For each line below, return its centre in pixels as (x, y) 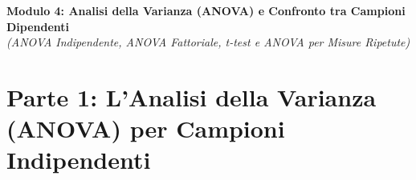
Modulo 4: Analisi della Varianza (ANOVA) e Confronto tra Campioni (206, 10)
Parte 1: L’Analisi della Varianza (192, 96)
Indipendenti (79, 160)
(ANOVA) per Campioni (146, 128)
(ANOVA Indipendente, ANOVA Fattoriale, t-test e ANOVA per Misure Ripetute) (208, 42)
